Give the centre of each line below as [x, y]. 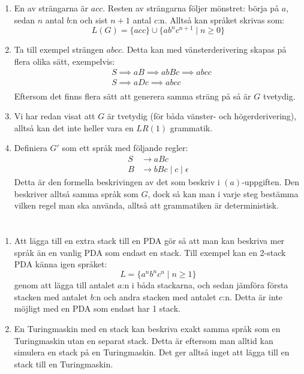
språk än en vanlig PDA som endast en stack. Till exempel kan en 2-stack [150, 252]
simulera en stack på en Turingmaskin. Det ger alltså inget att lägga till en [152, 352]
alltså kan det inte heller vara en [74, 127]
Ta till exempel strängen [59, 49]
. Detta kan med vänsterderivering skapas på [204, 49]
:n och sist [89, 19]
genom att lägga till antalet [64, 285]
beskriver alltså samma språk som [76, 193]
